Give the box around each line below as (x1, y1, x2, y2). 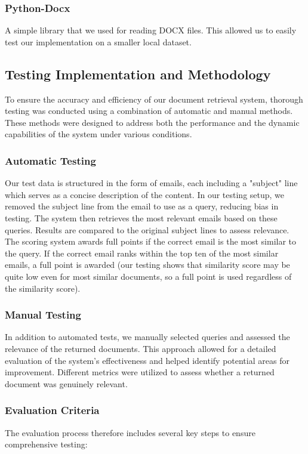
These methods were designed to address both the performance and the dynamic (5, 116, 300, 128)
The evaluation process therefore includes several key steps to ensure (5, 426, 255, 438)
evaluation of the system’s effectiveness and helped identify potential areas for (5, 354, 289, 366)
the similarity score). (5, 282, 81, 294)
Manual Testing (5, 307, 81, 322)
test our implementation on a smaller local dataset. (5, 35, 192, 48)
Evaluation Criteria (5, 403, 100, 418)
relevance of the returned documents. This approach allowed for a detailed (5, 342, 276, 354)
